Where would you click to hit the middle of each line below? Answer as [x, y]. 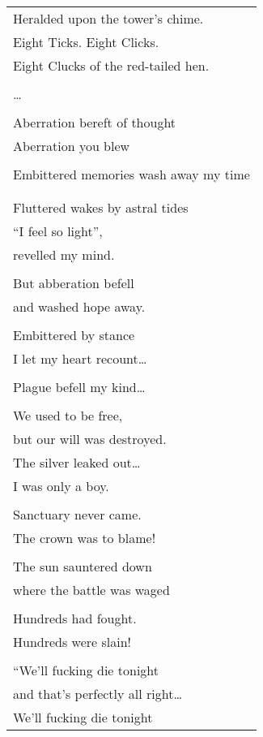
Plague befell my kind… [79, 387]
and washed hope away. [79, 306]
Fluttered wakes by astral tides [101, 207]
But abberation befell [74, 283]
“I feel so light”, [58, 231]
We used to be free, [68, 415]
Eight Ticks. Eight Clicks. [86, 42]
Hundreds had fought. [75, 618]
